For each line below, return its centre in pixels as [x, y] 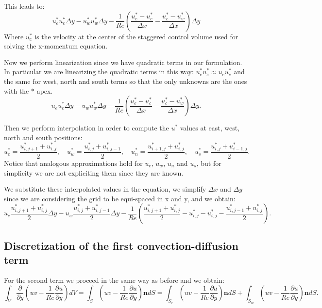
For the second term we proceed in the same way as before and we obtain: [114, 280]
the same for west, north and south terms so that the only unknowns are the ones [126, 81]
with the [17, 90]
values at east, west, [210, 128]
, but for [209, 163]
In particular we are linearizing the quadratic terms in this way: [99, 72]
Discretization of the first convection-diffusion [121, 245]
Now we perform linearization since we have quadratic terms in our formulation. [123, 62]
